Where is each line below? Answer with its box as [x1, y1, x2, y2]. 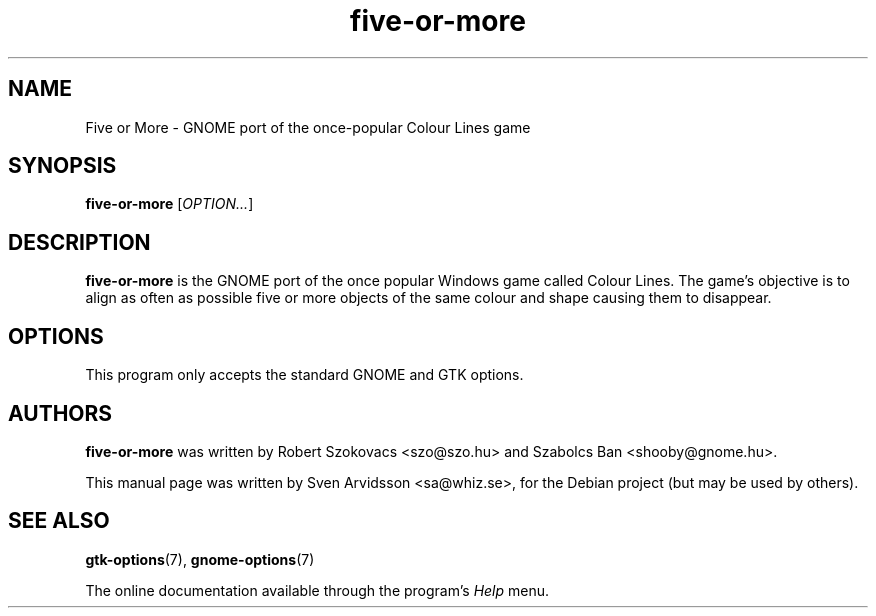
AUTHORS [8, 400, 113, 426]
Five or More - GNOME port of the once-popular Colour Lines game [85, 118, 531, 136]
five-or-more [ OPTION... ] [85, 195, 254, 213]
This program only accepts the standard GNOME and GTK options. [85, 366, 524, 384]
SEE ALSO [8, 508, 110, 534]
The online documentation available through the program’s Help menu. [85, 581, 550, 599]
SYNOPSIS [8, 153, 117, 179]
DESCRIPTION [8, 229, 151, 255]
